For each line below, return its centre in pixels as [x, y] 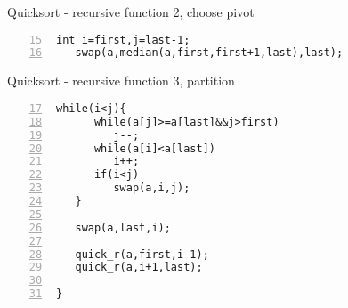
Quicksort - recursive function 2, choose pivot [131, 12]
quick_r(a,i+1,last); [139, 267]
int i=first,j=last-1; [123, 40]
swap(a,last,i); [123, 227]
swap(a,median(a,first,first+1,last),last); [209, 53]
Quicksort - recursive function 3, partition [121, 81]
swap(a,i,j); [152, 188]
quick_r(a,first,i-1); [142, 254]
